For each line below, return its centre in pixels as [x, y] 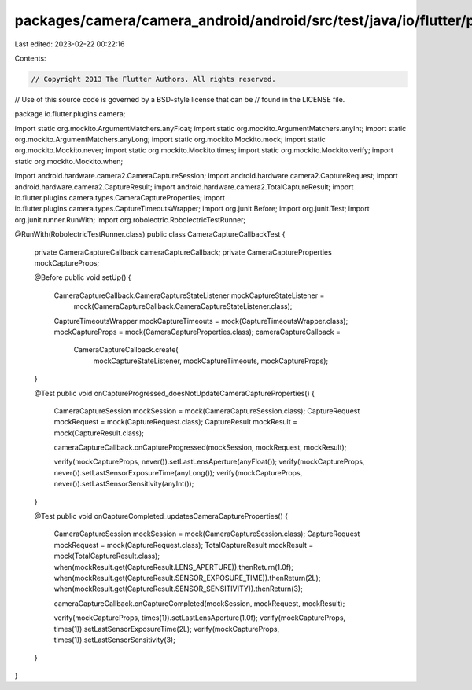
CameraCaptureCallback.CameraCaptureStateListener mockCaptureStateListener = [189, 295]
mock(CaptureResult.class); [99, 433]
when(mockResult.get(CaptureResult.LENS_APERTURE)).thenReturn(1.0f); [174, 567]
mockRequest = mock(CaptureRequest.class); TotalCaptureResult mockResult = [184, 545]
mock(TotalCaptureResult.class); [107, 556]
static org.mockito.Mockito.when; [69, 161]
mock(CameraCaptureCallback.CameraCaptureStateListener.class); [183, 306]
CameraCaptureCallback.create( [126, 350]
